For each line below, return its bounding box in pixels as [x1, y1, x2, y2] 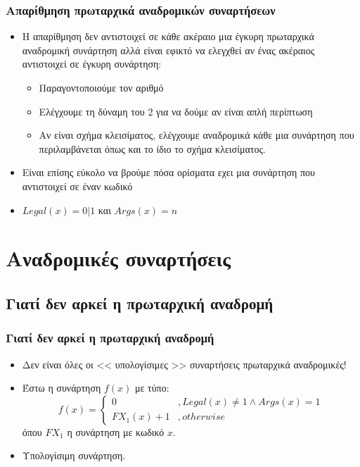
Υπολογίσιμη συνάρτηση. [22, 448, 126, 463]
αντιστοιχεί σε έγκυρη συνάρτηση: [22, 56, 162, 71]
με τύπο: [135, 380, 169, 395]
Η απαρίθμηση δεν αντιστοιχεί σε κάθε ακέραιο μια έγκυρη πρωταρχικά [22, 29, 314, 44]
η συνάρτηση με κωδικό [67, 424, 165, 439]
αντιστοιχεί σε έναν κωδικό [22, 178, 133, 193]
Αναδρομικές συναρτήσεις [6, 244, 231, 273]
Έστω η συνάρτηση [22, 380, 101, 395]
